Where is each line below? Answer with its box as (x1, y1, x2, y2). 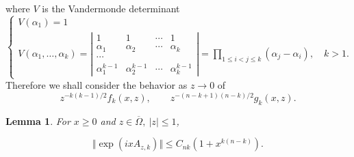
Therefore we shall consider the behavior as (5, 78, 188, 92)
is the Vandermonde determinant (42, 1, 180, 15)
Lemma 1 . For (5, 113, 71, 128)
